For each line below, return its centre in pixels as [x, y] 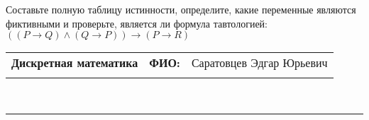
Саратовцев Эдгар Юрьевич [259, 63]
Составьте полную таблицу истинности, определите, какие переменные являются [181, 9]
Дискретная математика [75, 63]
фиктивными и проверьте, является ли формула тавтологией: [137, 23]
